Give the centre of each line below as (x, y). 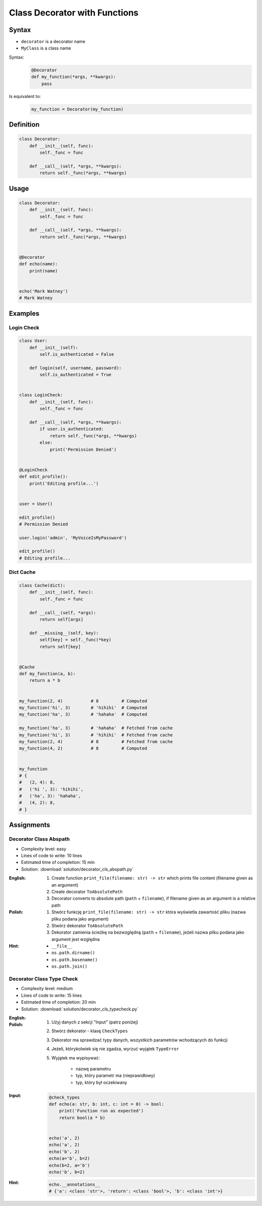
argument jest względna (76, 939)
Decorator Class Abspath (39, 839)
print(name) (44, 271)
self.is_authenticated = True (75, 375)
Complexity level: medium (47, 989)
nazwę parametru (93, 1069)
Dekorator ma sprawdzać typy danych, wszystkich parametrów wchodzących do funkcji (140, 1040)
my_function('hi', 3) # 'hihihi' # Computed (83, 708)
